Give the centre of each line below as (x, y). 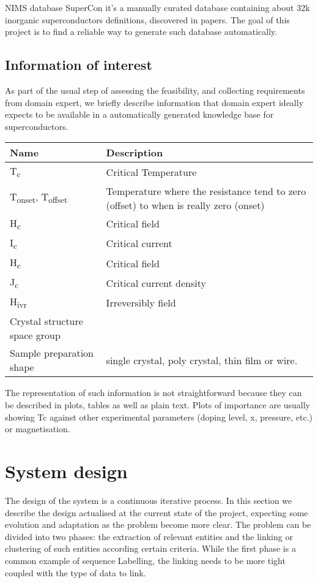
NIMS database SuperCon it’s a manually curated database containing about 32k (157, 7)
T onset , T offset (39, 198)
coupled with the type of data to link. (76, 572)
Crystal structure (46, 321)
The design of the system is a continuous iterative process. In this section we (149, 500)
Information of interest (79, 65)
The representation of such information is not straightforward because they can (153, 393)
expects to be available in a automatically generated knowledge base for (139, 114)
